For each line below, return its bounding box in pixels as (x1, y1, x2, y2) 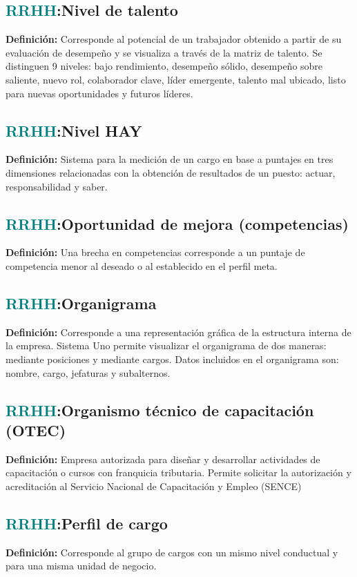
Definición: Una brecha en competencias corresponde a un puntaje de (6, 245, 305, 260)
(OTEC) (6, 419, 66, 440)
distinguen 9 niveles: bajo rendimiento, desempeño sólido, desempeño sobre (6, 59, 323, 73)
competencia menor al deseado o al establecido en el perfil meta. (6, 258, 278, 273)
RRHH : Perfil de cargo (6, 512, 168, 534)
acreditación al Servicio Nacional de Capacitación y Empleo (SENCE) (6, 478, 302, 493)
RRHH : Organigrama (6, 292, 157, 313)
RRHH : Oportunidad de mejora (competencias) (6, 213, 349, 234)
